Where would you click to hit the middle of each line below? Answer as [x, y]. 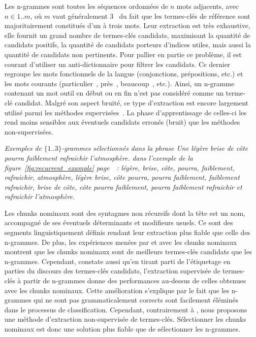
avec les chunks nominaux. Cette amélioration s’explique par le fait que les [117, 290]
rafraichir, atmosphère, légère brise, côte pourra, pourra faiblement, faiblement [122, 177]
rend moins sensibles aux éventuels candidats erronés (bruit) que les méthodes [122, 122]
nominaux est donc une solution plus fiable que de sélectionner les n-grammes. [122, 329]
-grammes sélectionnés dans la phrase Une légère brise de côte [155, 148]
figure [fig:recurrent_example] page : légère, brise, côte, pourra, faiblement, [120, 167]
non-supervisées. [29, 131]
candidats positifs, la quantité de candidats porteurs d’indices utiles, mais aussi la [128, 45]
